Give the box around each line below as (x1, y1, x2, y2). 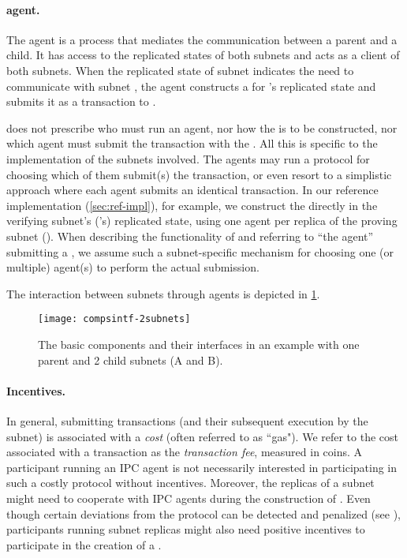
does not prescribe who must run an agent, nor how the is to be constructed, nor (6, 119, 398, 136)
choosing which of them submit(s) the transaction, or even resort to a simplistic (6, 166, 392, 182)
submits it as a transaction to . (6, 93, 156, 110)
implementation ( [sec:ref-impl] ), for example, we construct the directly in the (6, 197, 378, 213)
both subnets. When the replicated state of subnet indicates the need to (6, 62, 354, 78)
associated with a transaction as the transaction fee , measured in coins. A (6, 444, 363, 460)
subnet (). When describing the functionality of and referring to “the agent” (6, 227, 374, 244)
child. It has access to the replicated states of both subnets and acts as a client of (6, 47, 400, 63)
